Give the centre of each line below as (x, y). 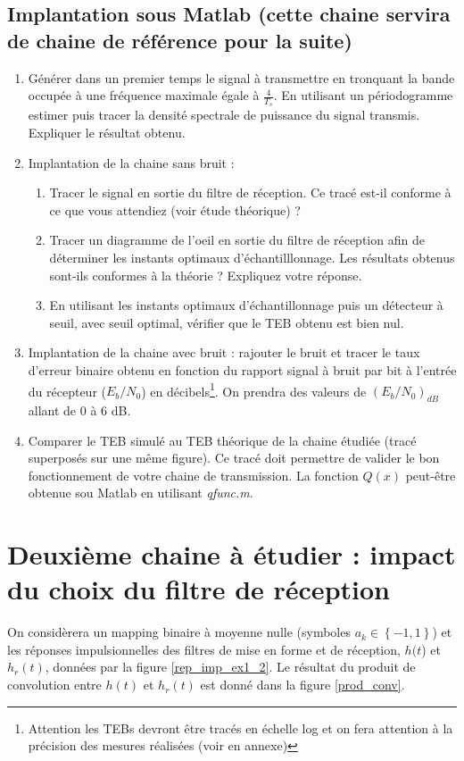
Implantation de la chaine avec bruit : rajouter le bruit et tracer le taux (224, 352)
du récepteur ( (67, 391)
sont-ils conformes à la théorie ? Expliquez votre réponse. (206, 275)
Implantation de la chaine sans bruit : (131, 162)
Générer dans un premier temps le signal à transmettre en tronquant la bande (241, 77)
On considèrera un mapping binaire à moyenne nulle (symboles (179, 632)
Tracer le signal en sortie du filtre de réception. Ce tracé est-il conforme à (250, 192)
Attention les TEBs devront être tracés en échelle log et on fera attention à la (240, 728)
